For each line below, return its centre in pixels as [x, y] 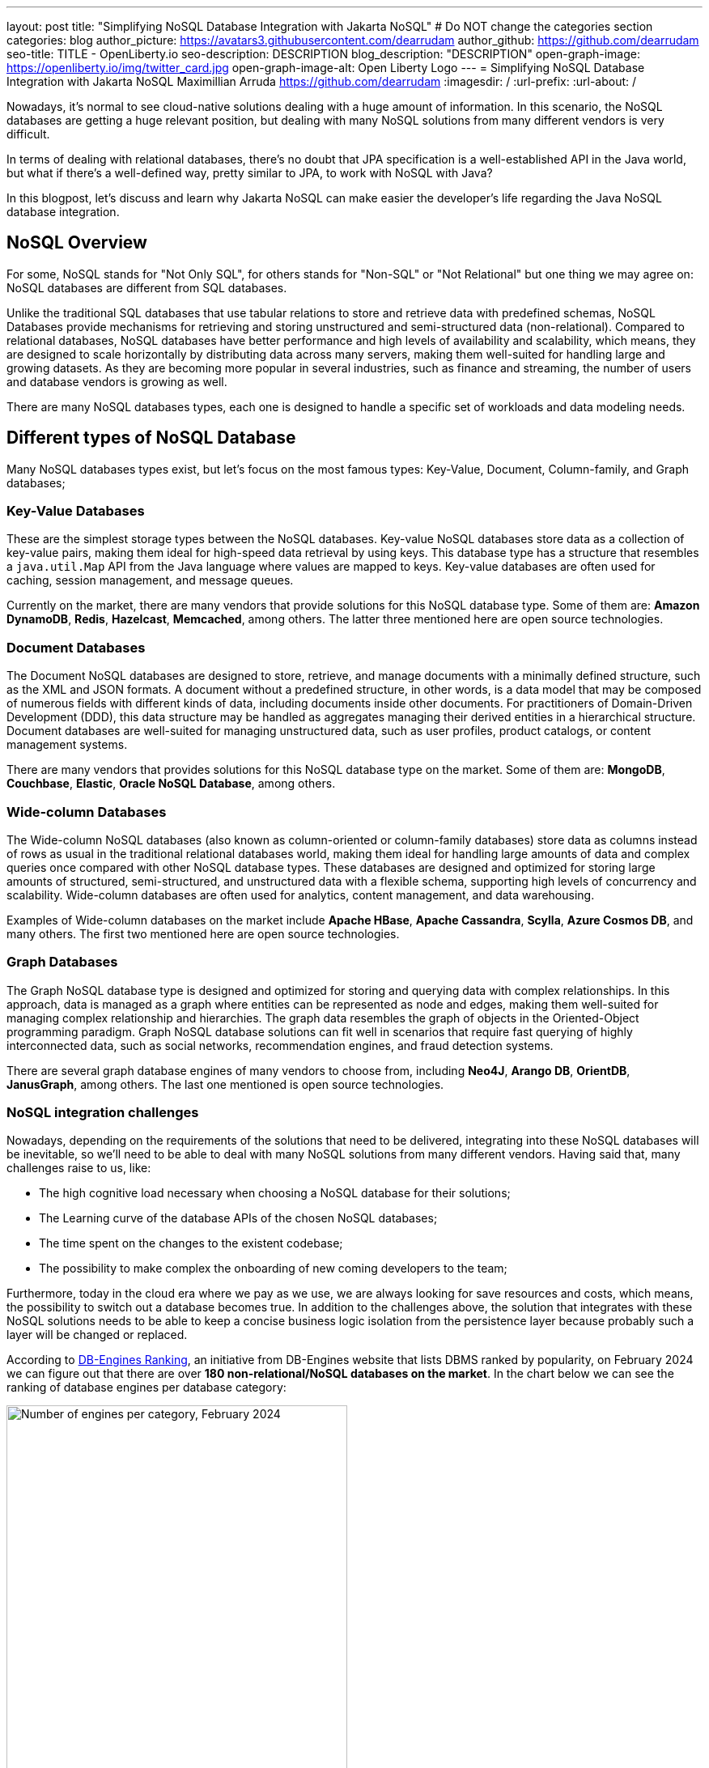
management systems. [67, 745]
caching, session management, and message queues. [150, 580]
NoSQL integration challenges [103, 1113]
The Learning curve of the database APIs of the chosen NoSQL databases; [238, 1218]
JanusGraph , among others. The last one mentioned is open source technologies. [225, 1084]
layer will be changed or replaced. [97, 1335]
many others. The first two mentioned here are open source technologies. [203, 933]
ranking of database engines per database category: [146, 1388]
